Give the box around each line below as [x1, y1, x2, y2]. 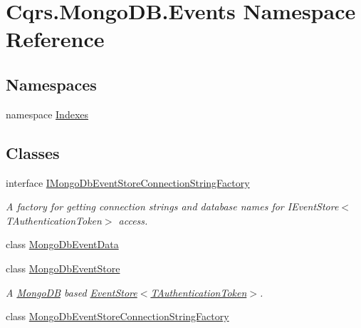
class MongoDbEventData [6, 237, 119, 252]
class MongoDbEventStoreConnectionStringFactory [6, 309, 229, 324]
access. [118, 212, 148, 227]
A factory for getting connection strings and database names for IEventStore [6, 199, 339, 214]
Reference [6, 24, 105, 53]
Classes [6, 141, 60, 163]
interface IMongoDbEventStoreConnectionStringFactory [6, 175, 250, 190]
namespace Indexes [6, 106, 89, 121]
